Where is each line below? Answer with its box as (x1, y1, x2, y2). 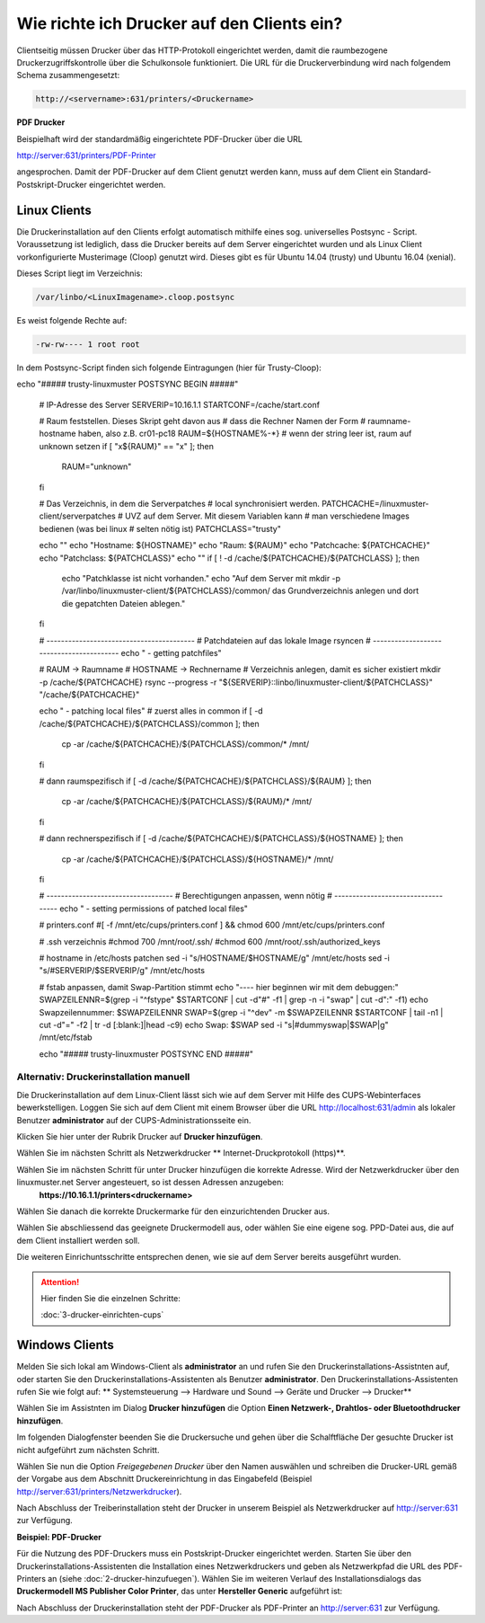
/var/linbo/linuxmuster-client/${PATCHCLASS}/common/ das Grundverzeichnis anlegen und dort (61, 585, 419, 597)
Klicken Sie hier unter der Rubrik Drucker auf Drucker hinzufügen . (16, 1131, 263, 1141)
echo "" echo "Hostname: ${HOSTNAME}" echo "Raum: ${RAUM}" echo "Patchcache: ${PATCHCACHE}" (39, 540, 430, 551)
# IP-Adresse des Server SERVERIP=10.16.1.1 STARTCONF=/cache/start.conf (39, 399, 321, 410)
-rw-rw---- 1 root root (35, 339, 141, 350)
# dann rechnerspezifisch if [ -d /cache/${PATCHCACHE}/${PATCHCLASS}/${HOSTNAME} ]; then (39, 833, 404, 844)
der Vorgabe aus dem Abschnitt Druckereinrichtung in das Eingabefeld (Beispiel (16, 1474, 313, 1485)
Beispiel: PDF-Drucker (16, 1531, 102, 1542)
